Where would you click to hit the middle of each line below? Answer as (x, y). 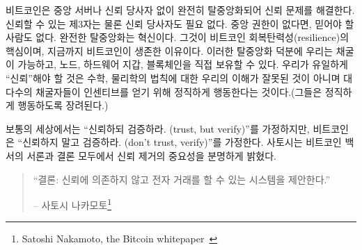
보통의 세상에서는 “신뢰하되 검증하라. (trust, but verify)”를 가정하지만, (158, 128)
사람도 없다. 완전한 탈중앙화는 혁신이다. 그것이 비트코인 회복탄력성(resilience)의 (178, 37)
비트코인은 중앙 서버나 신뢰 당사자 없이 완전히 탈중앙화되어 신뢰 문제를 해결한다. (180, 10)
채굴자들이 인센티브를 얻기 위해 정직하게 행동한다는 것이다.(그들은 (179, 91)
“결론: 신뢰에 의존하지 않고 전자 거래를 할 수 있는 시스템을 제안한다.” (182, 179)
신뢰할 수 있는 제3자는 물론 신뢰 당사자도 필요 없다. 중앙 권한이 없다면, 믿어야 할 (180, 23)
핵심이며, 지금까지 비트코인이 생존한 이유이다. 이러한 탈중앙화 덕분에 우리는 (170, 50)
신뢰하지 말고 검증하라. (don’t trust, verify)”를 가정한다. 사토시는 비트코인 (182, 142)
